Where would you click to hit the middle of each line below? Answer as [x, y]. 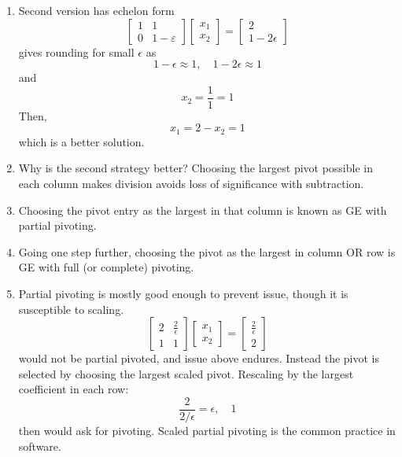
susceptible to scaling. [71, 309]
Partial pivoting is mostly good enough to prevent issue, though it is [183, 294]
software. [40, 446]
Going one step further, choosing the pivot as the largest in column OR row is [207, 251]
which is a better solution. [81, 141]
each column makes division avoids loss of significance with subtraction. [191, 184]
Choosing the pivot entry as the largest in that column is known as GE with [203, 210]
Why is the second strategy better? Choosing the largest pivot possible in [195, 168]
